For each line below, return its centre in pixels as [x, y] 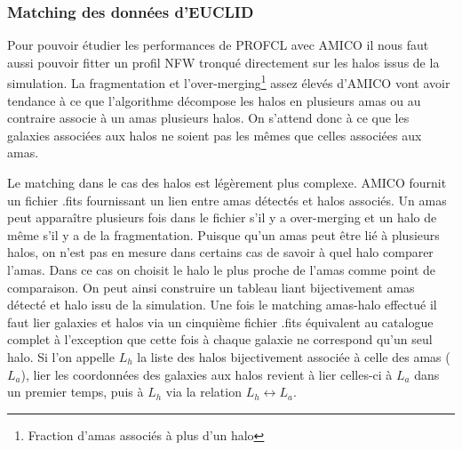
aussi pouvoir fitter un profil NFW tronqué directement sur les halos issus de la [223, 62]
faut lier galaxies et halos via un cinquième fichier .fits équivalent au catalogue [220, 321]
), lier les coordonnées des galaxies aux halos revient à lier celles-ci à [207, 374]
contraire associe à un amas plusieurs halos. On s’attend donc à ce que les [208, 118]
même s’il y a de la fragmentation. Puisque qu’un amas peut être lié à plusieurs [223, 234]
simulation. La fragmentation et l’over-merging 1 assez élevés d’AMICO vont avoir [229, 82]
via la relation [203, 392]
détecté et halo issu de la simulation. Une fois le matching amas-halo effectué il [222, 305]
